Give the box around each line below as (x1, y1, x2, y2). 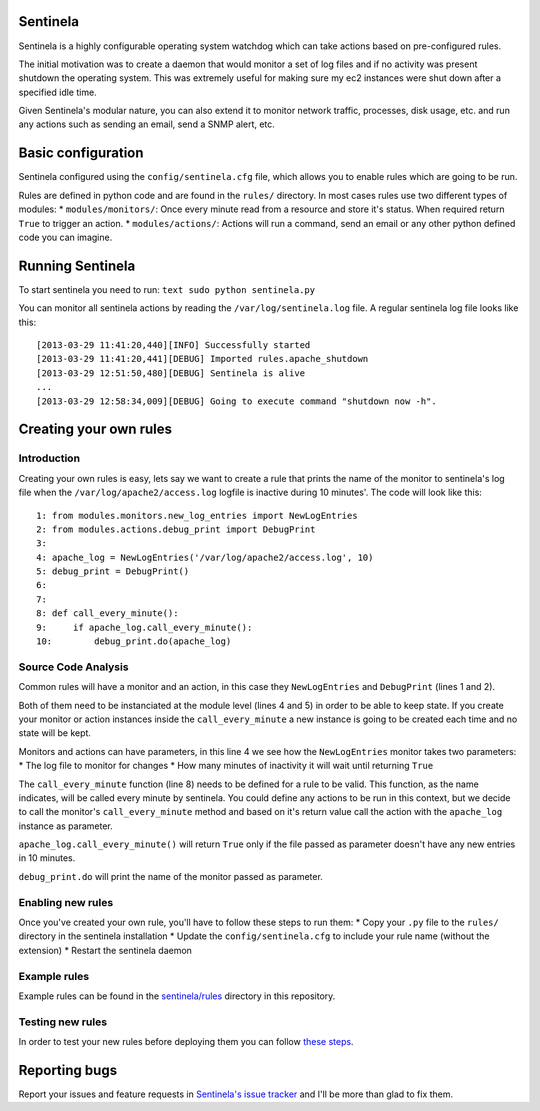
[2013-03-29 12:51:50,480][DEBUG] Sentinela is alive (36, 367, 305, 379)
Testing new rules (18, 1015, 108, 1029)
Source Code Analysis (18, 660, 129, 674)
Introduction (18, 451, 80, 465)
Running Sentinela (18, 257, 136, 274)
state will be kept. (18, 727, 92, 739)
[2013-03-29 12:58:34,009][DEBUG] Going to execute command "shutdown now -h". (36, 395, 437, 407)
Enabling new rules (18, 895, 114, 909)
